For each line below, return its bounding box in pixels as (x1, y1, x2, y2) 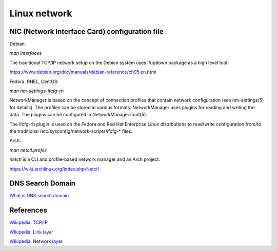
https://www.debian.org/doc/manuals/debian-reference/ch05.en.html (9, 69, 156, 75)
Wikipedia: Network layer (9, 238, 63, 244)
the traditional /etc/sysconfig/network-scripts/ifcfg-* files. (9, 128, 133, 134)
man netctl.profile (9, 147, 47, 153)
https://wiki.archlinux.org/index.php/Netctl (9, 165, 100, 172)
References (9, 206, 47, 215)
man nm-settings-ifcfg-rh (9, 88, 64, 94)
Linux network (9, 8, 72, 19)
